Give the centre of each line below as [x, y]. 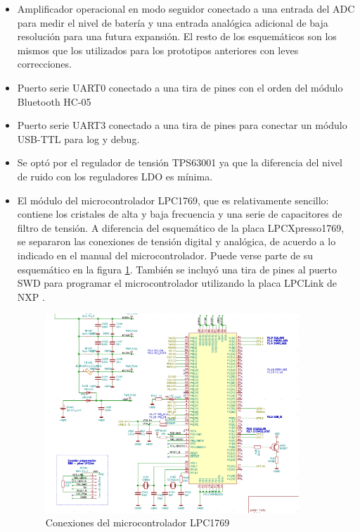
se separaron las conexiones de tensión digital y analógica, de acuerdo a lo [176, 241]
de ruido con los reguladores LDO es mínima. [115, 176]
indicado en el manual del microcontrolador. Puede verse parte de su [165, 255]
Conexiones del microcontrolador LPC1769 [137, 522]
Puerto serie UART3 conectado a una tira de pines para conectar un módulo [182, 125]
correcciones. [44, 64]
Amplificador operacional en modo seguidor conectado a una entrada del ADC [186, 8]
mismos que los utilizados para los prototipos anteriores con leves [158, 50]
